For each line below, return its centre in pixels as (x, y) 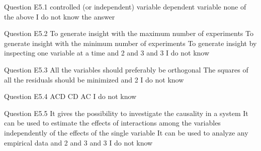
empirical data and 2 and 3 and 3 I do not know (78, 142)
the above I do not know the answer (60, 16)
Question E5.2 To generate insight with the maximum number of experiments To (129, 33)
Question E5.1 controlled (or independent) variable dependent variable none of (125, 6)
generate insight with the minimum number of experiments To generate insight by (130, 43)
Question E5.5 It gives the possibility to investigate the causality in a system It (126, 113)
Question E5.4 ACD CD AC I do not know (70, 96)
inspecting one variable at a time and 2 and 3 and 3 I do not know (107, 53)
